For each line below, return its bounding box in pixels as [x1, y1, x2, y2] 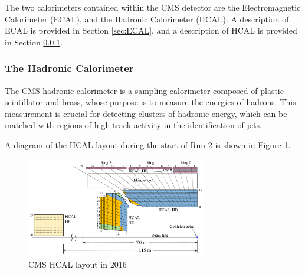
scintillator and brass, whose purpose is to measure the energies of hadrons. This [5, 96, 296, 108]
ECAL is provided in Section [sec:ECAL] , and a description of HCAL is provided [5, 24, 297, 37]
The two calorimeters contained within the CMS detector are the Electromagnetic [5, 1, 301, 13]
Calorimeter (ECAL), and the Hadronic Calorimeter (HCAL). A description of [5, 12, 289, 25]
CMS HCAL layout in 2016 [28, 258, 127, 270]
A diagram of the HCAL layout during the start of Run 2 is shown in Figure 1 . [5, 138, 291, 151]
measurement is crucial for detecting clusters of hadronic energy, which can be [5, 107, 287, 119]
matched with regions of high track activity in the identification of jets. [5, 119, 262, 131]
